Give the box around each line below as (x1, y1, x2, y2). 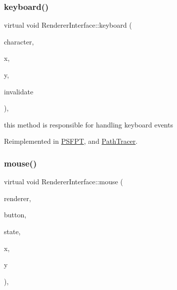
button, (4, 209, 27, 220)
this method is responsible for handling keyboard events (4, 119, 173, 129)
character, (4, 36, 34, 46)
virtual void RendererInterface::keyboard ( (4, 20, 132, 30)
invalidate (4, 86, 34, 96)
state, (4, 226, 21, 236)
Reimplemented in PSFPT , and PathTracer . (4, 136, 138, 146)
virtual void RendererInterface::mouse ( (4, 176, 123, 187)
